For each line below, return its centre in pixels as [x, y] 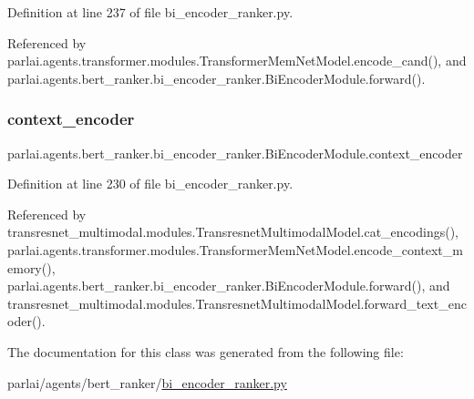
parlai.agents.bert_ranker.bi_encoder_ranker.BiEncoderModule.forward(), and [229, 286]
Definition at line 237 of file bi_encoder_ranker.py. [150, 12]
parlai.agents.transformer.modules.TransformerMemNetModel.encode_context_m [235, 249]
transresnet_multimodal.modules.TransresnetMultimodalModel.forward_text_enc [237, 303]
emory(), [31, 267]
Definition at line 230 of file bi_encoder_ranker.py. [150, 184]
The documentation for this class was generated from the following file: [206, 351]
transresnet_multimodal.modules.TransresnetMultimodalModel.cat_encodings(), [233, 232]
